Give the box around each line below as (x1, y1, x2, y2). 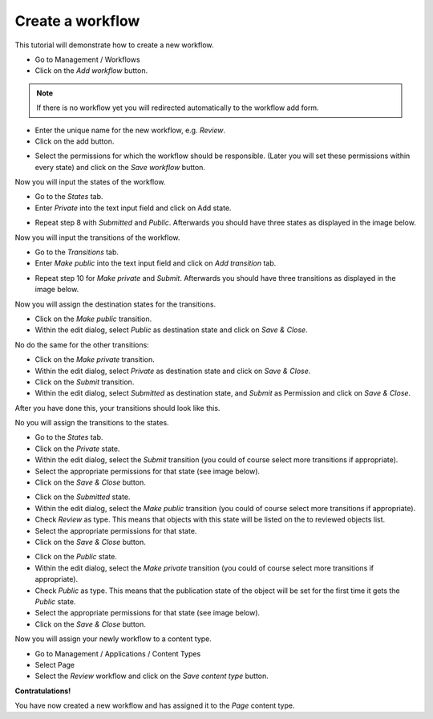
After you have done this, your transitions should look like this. (14, 403, 221, 412)
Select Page (34, 660, 75, 669)
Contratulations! (14, 686, 71, 696)
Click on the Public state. (34, 552, 118, 562)
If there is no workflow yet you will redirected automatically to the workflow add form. (36, 103, 319, 112)
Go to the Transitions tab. (34, 247, 119, 257)
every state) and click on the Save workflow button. (34, 162, 206, 172)
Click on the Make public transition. (34, 314, 152, 323)
